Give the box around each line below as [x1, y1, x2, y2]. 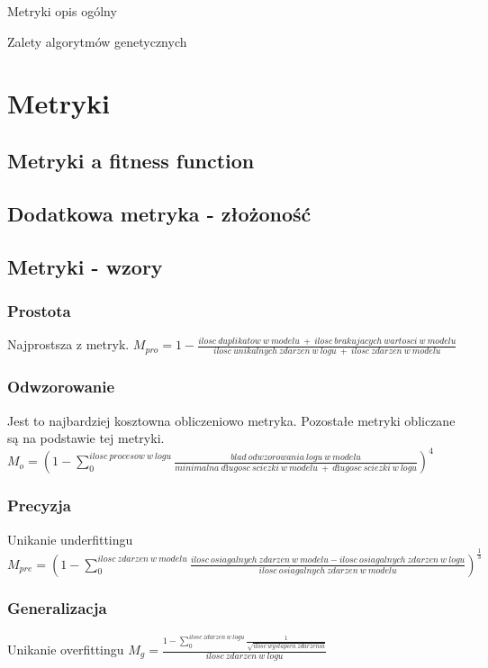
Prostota [7, 299, 71, 321]
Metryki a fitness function [7, 146, 255, 174]
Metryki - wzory [7, 252, 163, 280]
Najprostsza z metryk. [7, 335, 130, 354]
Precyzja [7, 494, 71, 517]
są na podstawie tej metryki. [7, 429, 165, 447]
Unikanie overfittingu [7, 640, 124, 659]
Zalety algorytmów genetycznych [7, 32, 187, 50]
